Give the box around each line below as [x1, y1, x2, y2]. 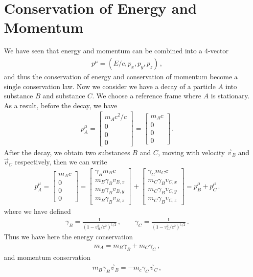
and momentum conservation [4, 252, 91, 262]
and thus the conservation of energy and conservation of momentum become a [4, 71, 238, 81]
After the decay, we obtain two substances [4, 147, 130, 157]
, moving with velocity [158, 147, 225, 157]
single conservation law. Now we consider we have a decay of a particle [4, 81, 216, 91]
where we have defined [4, 206, 71, 216]
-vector [207, 46, 229, 56]
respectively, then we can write [15, 157, 107, 167]
